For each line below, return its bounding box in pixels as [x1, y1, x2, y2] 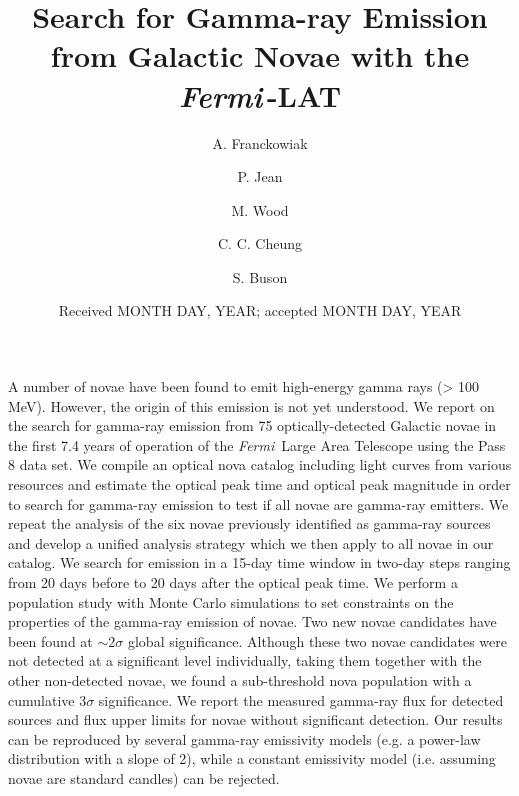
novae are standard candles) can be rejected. [8, 767, 280, 788]
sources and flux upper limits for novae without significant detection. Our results [8, 709, 503, 730]
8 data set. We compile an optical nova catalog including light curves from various [8, 454, 512, 475]
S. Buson [232, 266, 288, 287]
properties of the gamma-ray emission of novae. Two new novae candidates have [8, 611, 497, 632]
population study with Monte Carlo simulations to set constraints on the [8, 591, 454, 612]
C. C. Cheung [218, 233, 302, 254]
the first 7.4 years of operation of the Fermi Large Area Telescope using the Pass [8, 434, 506, 455]
